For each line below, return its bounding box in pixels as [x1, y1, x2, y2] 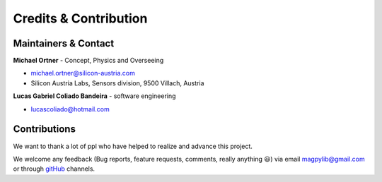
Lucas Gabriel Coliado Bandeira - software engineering [13, 92, 176, 100]
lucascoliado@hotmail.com [30, 104, 110, 113]
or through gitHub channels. [13, 164, 95, 173]
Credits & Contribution [13, 11, 148, 26]
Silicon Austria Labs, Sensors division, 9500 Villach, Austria [30, 78, 204, 87]
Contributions [13, 123, 76, 135]
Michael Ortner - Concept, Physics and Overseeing [13, 56, 164, 65]
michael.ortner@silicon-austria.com [30, 69, 136, 78]
